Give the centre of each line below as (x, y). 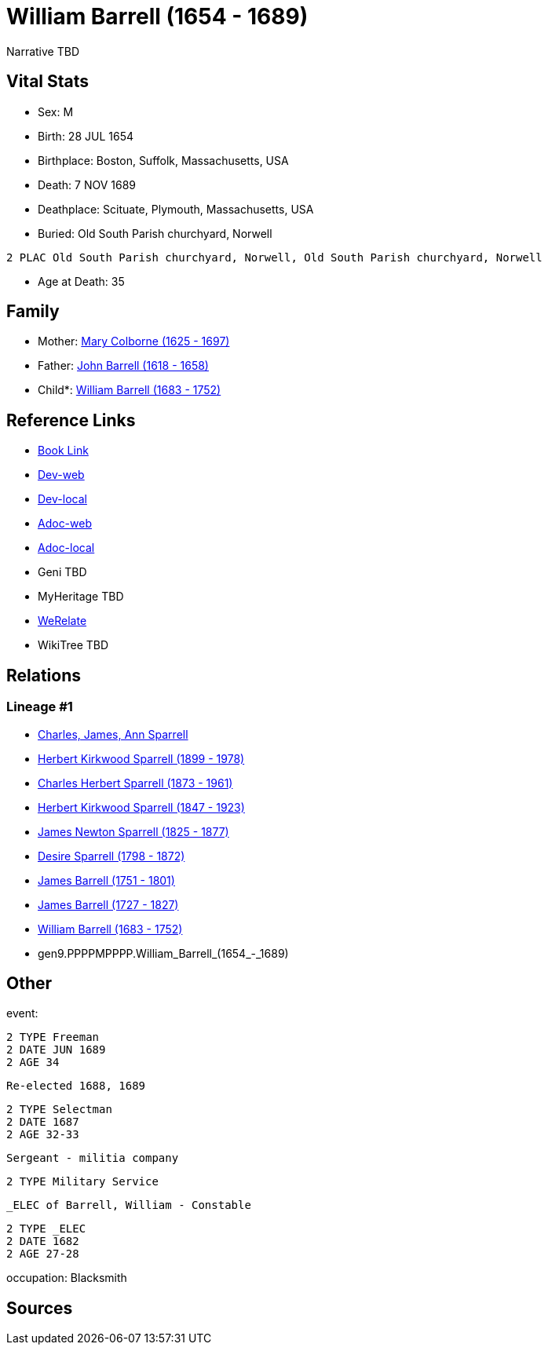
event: (22, 1013)
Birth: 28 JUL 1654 (86, 136)
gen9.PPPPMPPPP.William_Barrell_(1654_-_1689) (163, 953)
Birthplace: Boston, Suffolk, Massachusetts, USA (163, 160)
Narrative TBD (43, 51)
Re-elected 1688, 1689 (76, 1086)
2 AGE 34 (33, 1063)
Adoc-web (65, 524)
